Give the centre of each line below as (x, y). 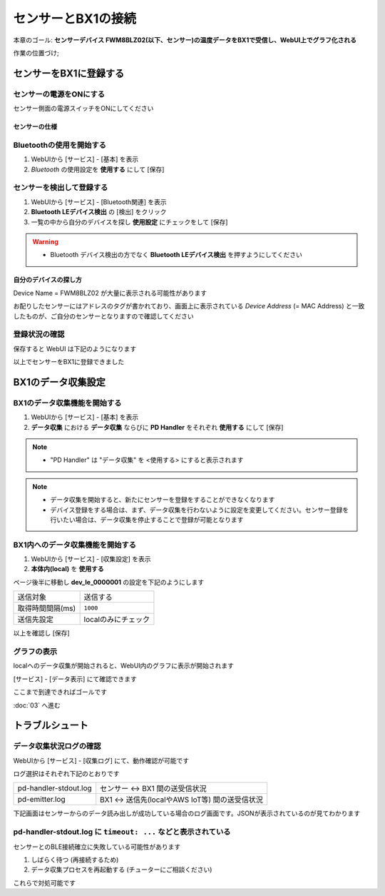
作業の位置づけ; (36, 53)
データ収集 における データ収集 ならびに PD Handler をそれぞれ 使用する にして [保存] (157, 427)
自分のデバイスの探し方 (47, 280)
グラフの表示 (35, 651)
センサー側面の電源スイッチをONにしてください (83, 109)
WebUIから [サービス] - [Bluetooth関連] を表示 (99, 202)
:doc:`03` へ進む (37, 705)
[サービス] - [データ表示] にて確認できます (75, 679)
